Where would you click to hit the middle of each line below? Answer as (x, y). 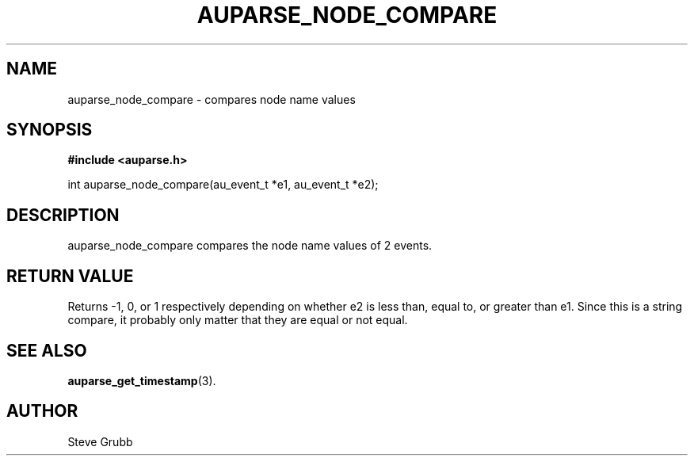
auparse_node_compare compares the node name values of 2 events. (250, 246)
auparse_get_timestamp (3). (142, 380)
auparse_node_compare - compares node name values (212, 99)
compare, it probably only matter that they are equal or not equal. (238, 320)
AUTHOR (42, 411)
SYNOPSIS (50, 130)
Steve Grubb (100, 441)
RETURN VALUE (70, 276)
